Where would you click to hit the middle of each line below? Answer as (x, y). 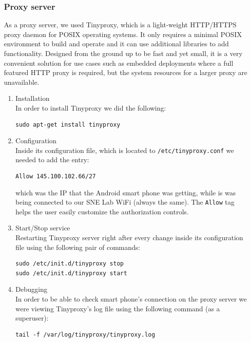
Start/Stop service (43, 228)
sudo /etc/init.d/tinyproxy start (71, 273)
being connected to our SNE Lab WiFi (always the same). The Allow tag (125, 202)
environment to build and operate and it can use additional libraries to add (116, 44)
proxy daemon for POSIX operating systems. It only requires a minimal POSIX (123, 34)
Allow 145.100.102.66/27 (56, 176)
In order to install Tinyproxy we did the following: (91, 107)
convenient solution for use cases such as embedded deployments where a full (119, 63)
